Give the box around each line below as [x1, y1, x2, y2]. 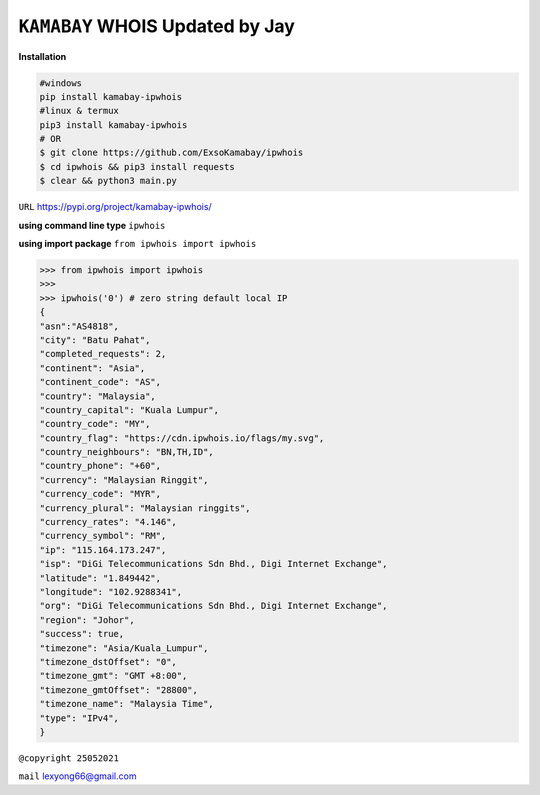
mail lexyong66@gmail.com [18, 770, 137, 782]
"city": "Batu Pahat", [39, 334, 151, 345]
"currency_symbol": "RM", [39, 530, 167, 542]
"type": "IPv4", [39, 712, 120, 724]
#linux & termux [39, 105, 120, 117]
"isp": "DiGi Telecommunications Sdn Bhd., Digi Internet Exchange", [39, 558, 388, 570]
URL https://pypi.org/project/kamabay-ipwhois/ [18, 201, 212, 213]
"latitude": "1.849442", [39, 572, 162, 584]
